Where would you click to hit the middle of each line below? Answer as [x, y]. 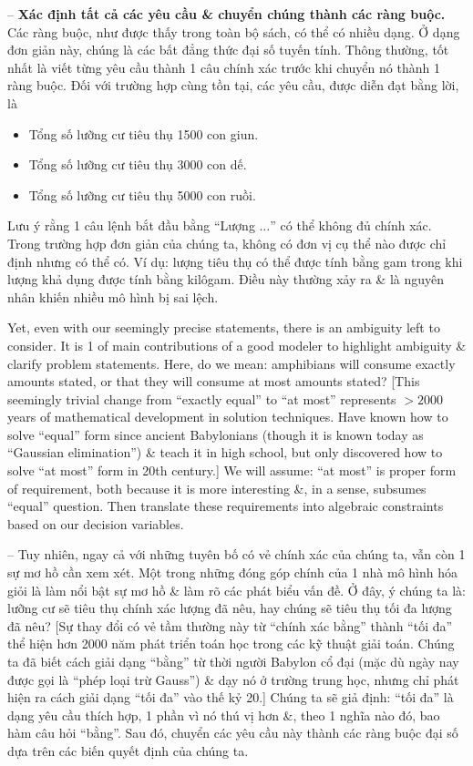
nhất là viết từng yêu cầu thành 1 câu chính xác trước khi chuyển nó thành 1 [224, 67]
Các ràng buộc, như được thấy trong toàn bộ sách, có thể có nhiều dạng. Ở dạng [234, 31]
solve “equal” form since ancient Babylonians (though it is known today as [216, 434]
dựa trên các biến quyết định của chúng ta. [128, 750]
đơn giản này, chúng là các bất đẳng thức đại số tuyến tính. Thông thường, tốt [228, 50]
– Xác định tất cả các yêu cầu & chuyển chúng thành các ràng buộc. [226, 14]
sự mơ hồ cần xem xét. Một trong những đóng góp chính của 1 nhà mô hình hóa [233, 572]
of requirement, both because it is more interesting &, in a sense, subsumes [217, 488]
